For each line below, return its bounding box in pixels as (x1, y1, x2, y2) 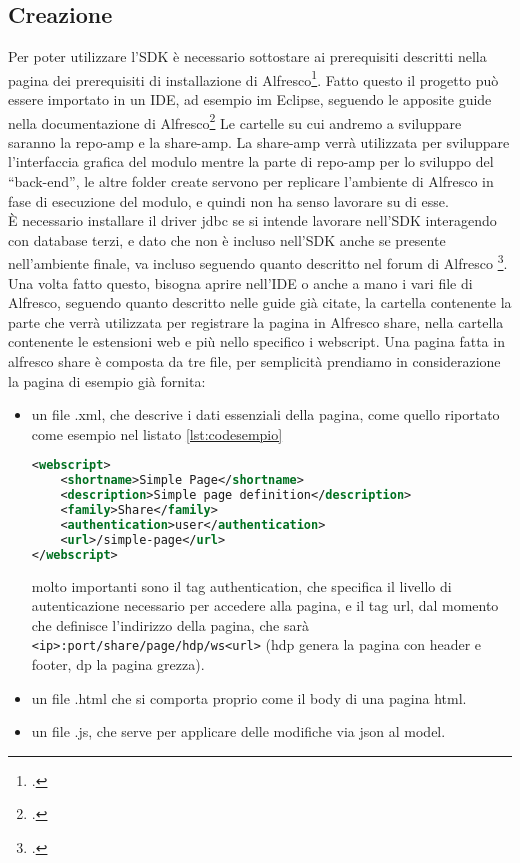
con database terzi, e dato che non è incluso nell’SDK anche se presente (8, 229, 446, 250)
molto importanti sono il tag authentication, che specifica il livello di (31, 575, 452, 596)
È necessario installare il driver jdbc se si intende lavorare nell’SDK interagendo (8, 210, 497, 231)
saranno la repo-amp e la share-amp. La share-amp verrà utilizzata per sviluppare (8, 131, 510, 152)
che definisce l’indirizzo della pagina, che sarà (31, 614, 309, 635)
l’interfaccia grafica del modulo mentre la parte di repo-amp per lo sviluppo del (8, 151, 494, 172)
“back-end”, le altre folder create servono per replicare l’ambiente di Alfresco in (8, 171, 494, 192)
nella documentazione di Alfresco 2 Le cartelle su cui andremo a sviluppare (8, 109, 462, 133)
